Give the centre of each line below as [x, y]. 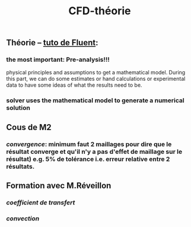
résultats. [20, 166]
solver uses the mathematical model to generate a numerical [95, 100]
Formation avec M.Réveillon [59, 186]
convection [23, 218]
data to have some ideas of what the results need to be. [74, 85]
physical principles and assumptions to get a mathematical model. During [96, 72]
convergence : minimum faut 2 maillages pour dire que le [89, 144]
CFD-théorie [100, 11]
